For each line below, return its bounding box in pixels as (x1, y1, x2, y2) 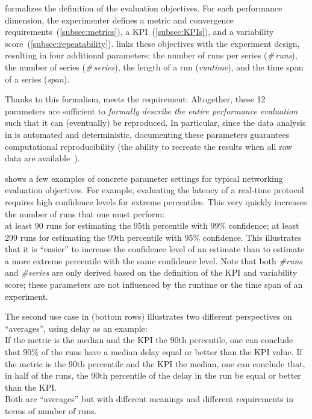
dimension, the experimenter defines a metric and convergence (5, 13, 234, 26)
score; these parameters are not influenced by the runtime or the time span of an (5, 278, 303, 291)
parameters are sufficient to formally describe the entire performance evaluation (5, 104, 298, 117)
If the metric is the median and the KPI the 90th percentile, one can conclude (5, 334, 293, 346)
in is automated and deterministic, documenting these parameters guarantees (5, 128, 290, 140)
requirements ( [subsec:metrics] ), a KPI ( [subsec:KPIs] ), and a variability (5, 25, 274, 38)
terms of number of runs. (5, 405, 97, 417)
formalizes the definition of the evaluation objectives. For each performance (5, 2, 282, 14)
